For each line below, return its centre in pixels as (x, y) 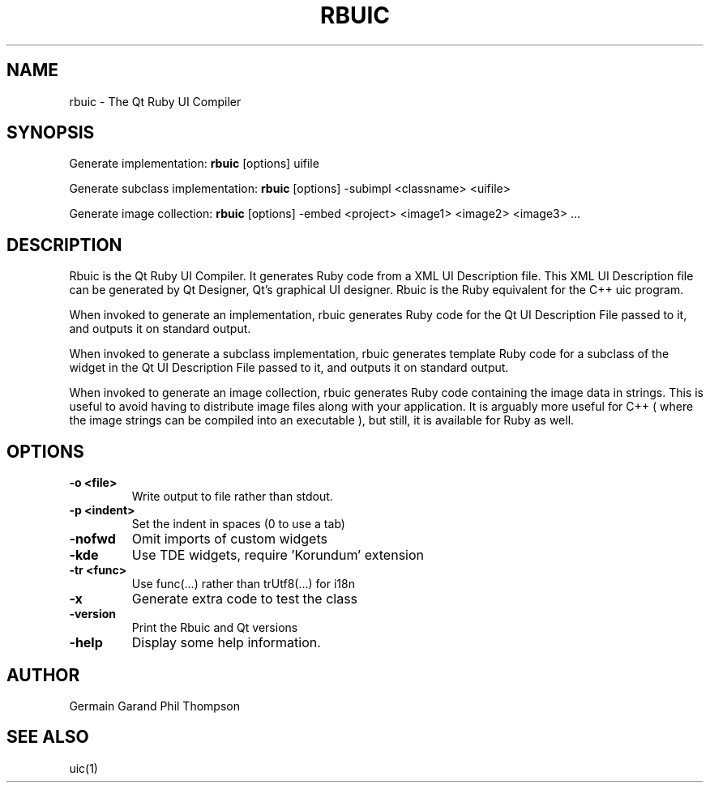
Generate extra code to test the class (245, 599)
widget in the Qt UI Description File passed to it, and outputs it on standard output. (289, 368)
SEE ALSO (48, 737)
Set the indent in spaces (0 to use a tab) (238, 524)
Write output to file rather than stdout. (232, 497)
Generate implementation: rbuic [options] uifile (194, 164)
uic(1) (83, 768)
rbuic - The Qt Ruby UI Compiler (155, 101)
